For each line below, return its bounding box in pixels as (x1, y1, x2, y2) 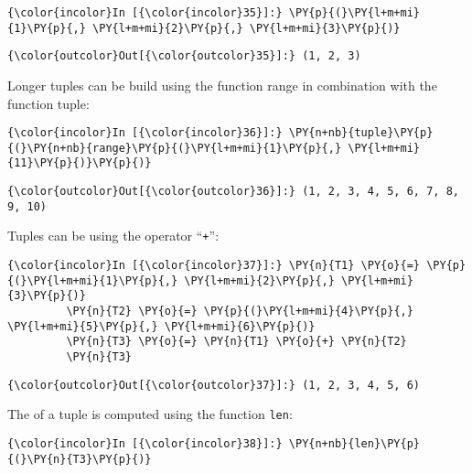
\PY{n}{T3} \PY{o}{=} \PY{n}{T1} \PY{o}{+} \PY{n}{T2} (66, 335, 407, 349)
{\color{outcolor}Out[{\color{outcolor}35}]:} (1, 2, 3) (7, 49, 361, 63)
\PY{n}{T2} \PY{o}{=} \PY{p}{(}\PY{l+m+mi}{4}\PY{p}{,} (66, 305, 413, 318)
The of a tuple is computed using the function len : (7, 404, 293, 424)
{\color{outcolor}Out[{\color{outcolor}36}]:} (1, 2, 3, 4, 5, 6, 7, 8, (7, 185, 459, 199)
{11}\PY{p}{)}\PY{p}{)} (7, 156, 152, 170)
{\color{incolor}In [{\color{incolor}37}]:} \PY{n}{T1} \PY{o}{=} (7, 259, 421, 273)
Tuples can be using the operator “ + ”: (7, 226, 220, 245)
